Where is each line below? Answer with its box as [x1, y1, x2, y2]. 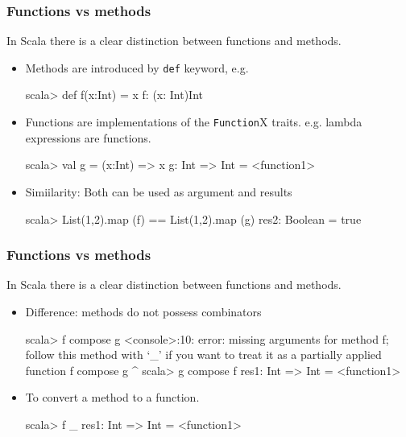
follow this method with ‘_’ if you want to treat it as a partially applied [25, 346, 382, 363]
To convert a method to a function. [25, 389, 200, 406]
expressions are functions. [25, 129, 151, 146]
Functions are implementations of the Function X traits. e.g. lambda [25, 113, 362, 130]
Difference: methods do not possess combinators [25, 303, 262, 320]
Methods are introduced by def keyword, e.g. [25, 59, 249, 76]
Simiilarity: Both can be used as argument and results [25, 183, 292, 200]
